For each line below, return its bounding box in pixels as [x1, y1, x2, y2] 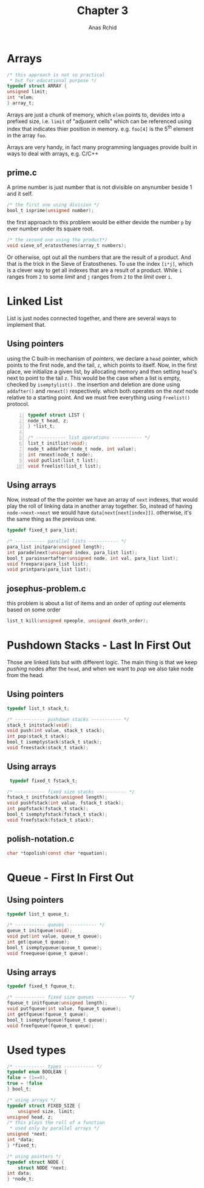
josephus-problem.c [7, 583, 86, 594]
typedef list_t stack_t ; [7, 705, 70, 711]
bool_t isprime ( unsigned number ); [7, 208, 95, 214]
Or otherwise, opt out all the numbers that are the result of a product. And [7, 254, 191, 261]
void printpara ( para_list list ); [7, 566, 92, 573]
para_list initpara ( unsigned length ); [7, 544, 105, 550]
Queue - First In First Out [7, 870, 134, 884]
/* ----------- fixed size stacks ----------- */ [7, 789, 135, 795]
